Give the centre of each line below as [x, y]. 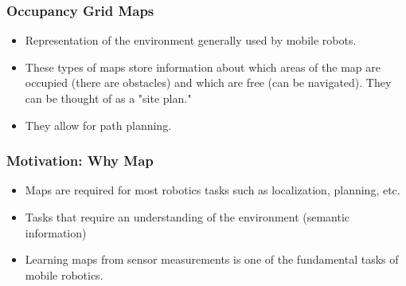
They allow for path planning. [98, 125]
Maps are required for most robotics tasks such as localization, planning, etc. [213, 190]
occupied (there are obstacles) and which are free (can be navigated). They [208, 82]
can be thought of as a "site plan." [108, 98]
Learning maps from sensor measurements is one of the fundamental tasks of [212, 259]
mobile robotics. [64, 274]
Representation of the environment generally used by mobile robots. [191, 40]
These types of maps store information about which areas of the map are [203, 67]
